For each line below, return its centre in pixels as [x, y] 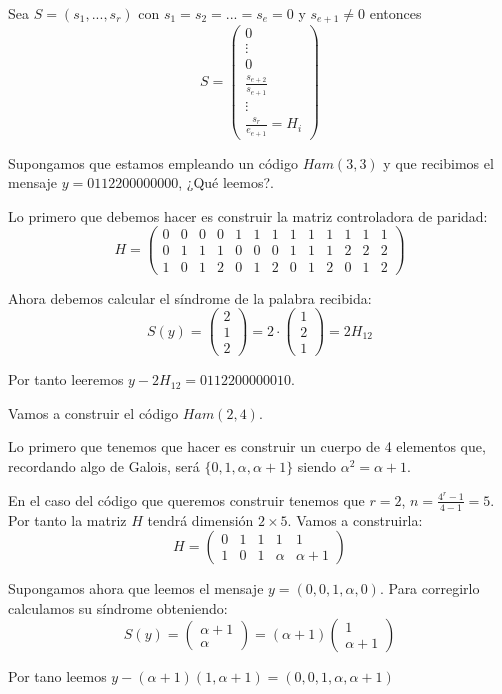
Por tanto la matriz [67, 519]
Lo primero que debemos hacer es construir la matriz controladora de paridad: [248, 215]
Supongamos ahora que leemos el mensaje [136, 588]
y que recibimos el [438, 162]
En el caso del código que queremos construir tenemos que [186, 499]
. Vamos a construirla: [355, 519]
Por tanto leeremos [66, 379]
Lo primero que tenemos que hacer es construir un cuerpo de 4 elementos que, [247, 446]
